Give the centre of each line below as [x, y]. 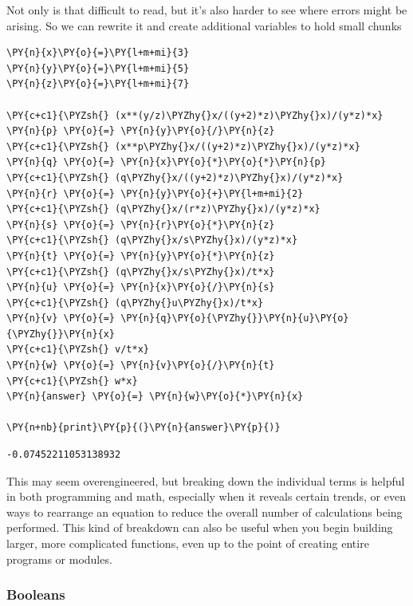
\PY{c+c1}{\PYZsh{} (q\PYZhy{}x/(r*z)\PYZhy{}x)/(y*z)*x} [163, 209]
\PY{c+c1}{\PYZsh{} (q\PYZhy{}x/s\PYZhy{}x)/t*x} [141, 272]
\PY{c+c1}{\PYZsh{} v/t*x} [78, 350]
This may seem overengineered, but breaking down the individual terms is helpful [206, 480]
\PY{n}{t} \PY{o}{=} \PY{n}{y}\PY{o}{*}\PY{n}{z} [141, 256]
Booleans [36, 594]
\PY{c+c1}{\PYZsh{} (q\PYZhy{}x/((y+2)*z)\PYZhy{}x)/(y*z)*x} [175, 177]
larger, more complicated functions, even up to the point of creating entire [188, 543]
